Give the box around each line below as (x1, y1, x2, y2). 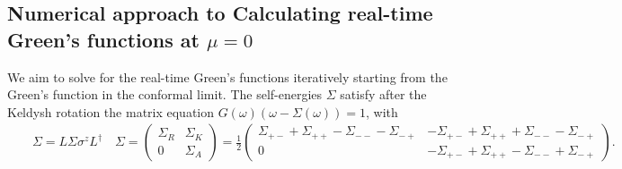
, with (365, 102, 398, 121)
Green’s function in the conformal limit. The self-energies (7, 85, 323, 104)
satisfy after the (340, 85, 427, 104)
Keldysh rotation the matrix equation (7, 102, 215, 121)
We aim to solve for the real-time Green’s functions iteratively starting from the (7, 67, 448, 86)
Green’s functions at (7, 25, 200, 53)
